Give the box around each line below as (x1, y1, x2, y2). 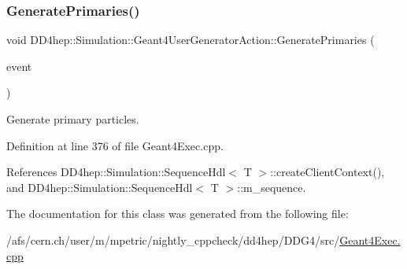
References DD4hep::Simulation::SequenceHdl (6, 164, 226, 180)
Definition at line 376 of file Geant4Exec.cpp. (6, 137, 224, 153)
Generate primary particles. (6, 111, 139, 127)
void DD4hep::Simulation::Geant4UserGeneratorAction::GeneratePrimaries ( (6, 31, 375, 48)
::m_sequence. (237, 179, 306, 195)
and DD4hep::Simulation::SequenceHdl (6, 179, 193, 195)
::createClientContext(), (270, 164, 385, 180)
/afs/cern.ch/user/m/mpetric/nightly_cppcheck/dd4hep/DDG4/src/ (6, 231, 340, 248)
